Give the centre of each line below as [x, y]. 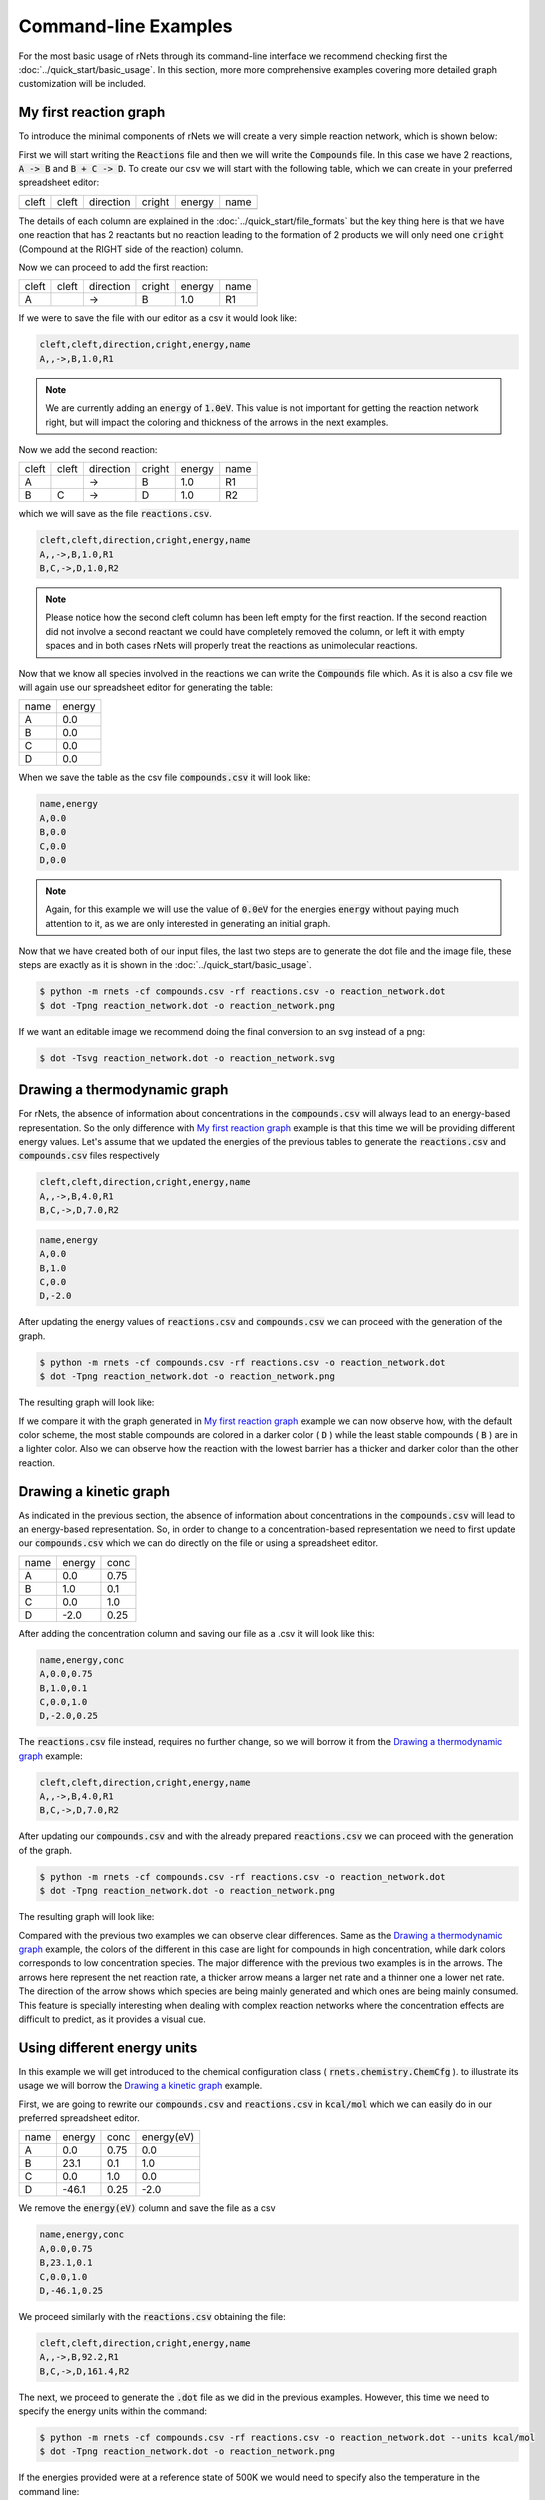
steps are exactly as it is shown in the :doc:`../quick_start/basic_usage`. [165, 965]
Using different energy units [108, 2047]
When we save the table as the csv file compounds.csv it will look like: [164, 777]
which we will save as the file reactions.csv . [115, 514]
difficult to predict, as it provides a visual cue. [112, 2019]
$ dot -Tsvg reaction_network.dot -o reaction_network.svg [187, 1058]
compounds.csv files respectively [89, 1156]
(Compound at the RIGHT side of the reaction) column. [131, 249]
